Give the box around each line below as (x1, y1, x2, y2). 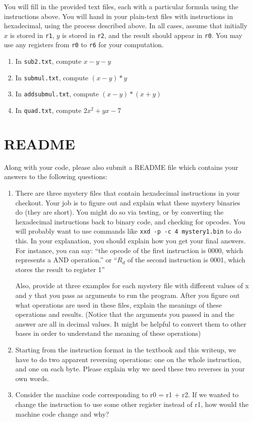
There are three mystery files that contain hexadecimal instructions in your (15, 188, 240, 198)
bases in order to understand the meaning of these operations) (15, 328, 201, 338)
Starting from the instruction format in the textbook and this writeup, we (15, 345, 236, 354)
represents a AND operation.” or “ (15, 255, 117, 265)
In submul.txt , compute (15, 72, 89, 82)
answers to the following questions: (4, 171, 108, 182)
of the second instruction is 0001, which (127, 255, 246, 265)
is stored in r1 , (10, 30, 54, 40)
